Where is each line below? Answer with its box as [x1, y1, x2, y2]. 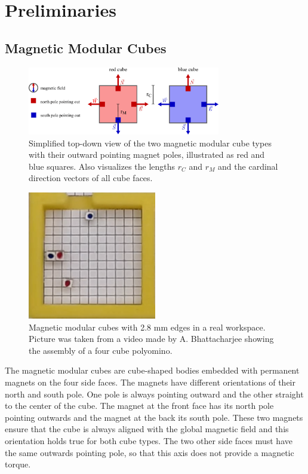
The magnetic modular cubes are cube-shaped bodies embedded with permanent [5, 364, 300, 377]
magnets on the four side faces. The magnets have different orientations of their [5, 376, 296, 389]
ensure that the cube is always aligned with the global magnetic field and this [5, 423, 289, 435]
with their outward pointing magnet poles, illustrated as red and [29, 148, 265, 161]
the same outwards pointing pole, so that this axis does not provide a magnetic [5, 446, 294, 458]
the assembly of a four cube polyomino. [29, 344, 173, 356]
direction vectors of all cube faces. [29, 172, 153, 184]
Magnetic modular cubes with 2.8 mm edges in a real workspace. [29, 320, 266, 333]
